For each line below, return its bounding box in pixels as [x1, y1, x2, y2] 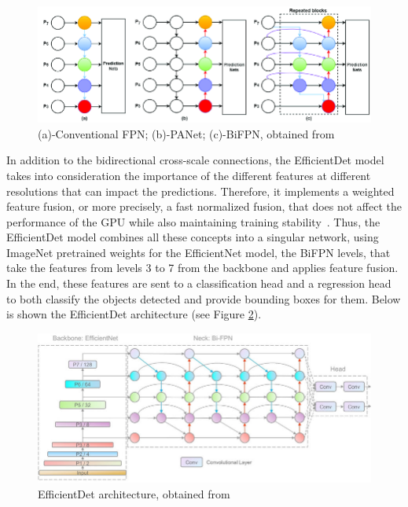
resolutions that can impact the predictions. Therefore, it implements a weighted [6, 182, 395, 199]
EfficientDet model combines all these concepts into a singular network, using [6, 229, 379, 245]
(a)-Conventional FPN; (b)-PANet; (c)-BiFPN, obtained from [38, 125, 335, 141]
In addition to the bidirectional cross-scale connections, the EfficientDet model [6, 152, 384, 168]
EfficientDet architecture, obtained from [38, 485, 230, 501]
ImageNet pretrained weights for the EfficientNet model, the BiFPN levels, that [6, 244, 391, 260]
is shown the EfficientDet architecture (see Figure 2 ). [6, 306, 262, 322]
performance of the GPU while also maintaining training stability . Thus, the [6, 213, 380, 230]
